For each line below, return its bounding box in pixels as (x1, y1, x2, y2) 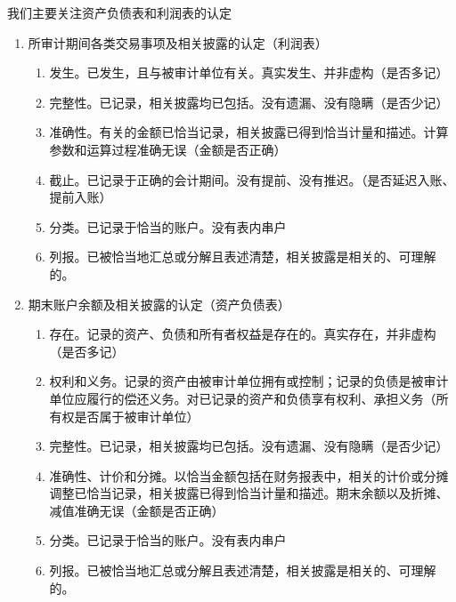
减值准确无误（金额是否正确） (49, 501, 224, 519)
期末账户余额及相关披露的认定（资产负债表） (28, 294, 290, 313)
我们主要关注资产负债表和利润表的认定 (7, 4, 232, 21)
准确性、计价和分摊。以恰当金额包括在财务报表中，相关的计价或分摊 (49, 466, 449, 485)
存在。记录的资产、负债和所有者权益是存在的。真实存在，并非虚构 (49, 325, 436, 343)
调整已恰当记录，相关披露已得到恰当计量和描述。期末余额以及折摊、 (49, 484, 449, 502)
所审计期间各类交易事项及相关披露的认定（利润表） (28, 33, 328, 52)
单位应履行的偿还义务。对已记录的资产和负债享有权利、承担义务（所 (49, 389, 449, 407)
